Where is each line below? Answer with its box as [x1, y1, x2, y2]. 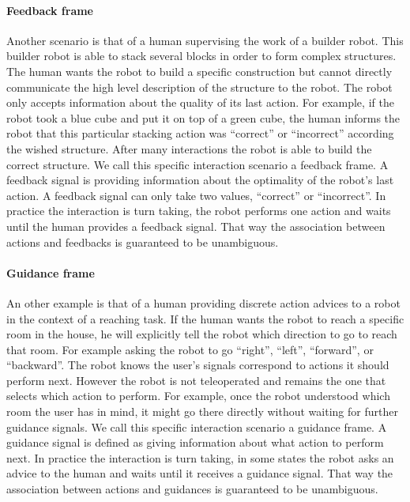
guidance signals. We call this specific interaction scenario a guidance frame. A [6, 418, 387, 435]
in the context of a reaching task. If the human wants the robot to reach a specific [6, 310, 404, 326]
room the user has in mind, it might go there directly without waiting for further [6, 403, 398, 420]
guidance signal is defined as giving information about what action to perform [6, 434, 384, 451]
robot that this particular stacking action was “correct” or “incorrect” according [6, 125, 394, 142]
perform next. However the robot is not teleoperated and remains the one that [6, 372, 386, 388]
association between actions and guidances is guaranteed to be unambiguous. [6, 481, 378, 497]
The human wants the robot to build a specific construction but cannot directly [6, 62, 393, 79]
